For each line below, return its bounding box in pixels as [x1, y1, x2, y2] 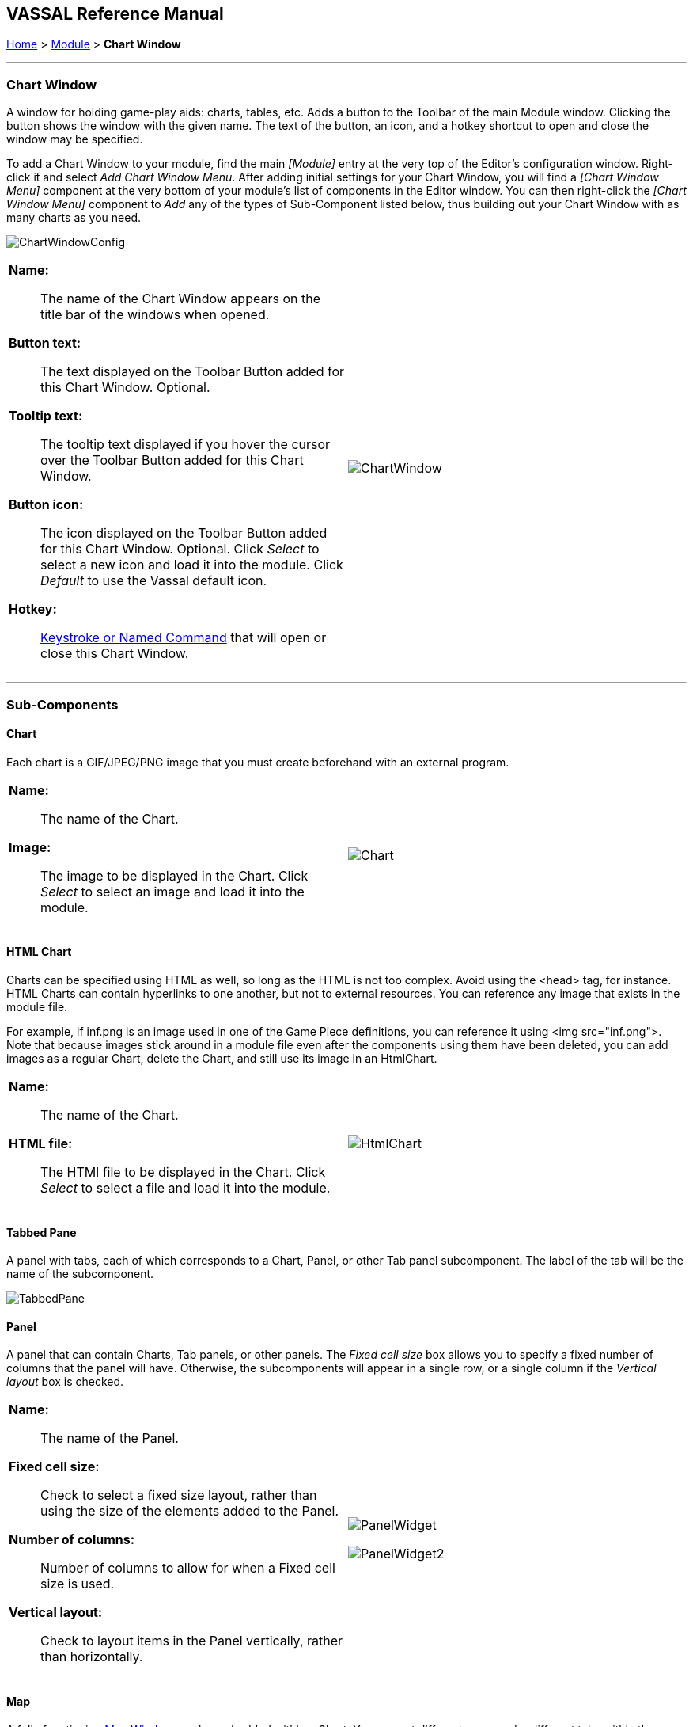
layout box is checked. [6, 1375, 124, 1389]
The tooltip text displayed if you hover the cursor [40, 436, 331, 453]
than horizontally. [40, 1649, 143, 1665]
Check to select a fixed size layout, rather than [40, 1487, 317, 1504]
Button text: [9, 335, 81, 352]
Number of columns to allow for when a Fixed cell [40, 1560, 335, 1577]
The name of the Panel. [40, 1430, 179, 1447]
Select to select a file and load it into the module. [40, 1179, 331, 1196]
